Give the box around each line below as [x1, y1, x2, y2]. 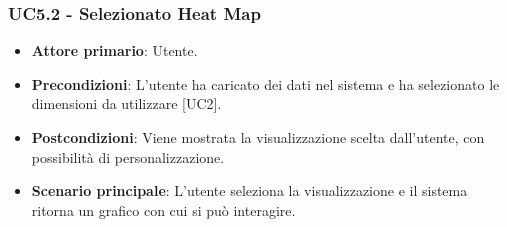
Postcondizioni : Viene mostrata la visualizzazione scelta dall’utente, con [31, 127, 485, 147]
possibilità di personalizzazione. [31, 146, 225, 167]
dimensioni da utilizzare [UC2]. [31, 93, 222, 114]
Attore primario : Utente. [31, 40, 198, 61]
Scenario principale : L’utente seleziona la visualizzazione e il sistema [31, 180, 468, 201]
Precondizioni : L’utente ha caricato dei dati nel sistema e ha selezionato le [31, 73, 500, 94]
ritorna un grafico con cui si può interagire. [31, 199, 296, 220]
